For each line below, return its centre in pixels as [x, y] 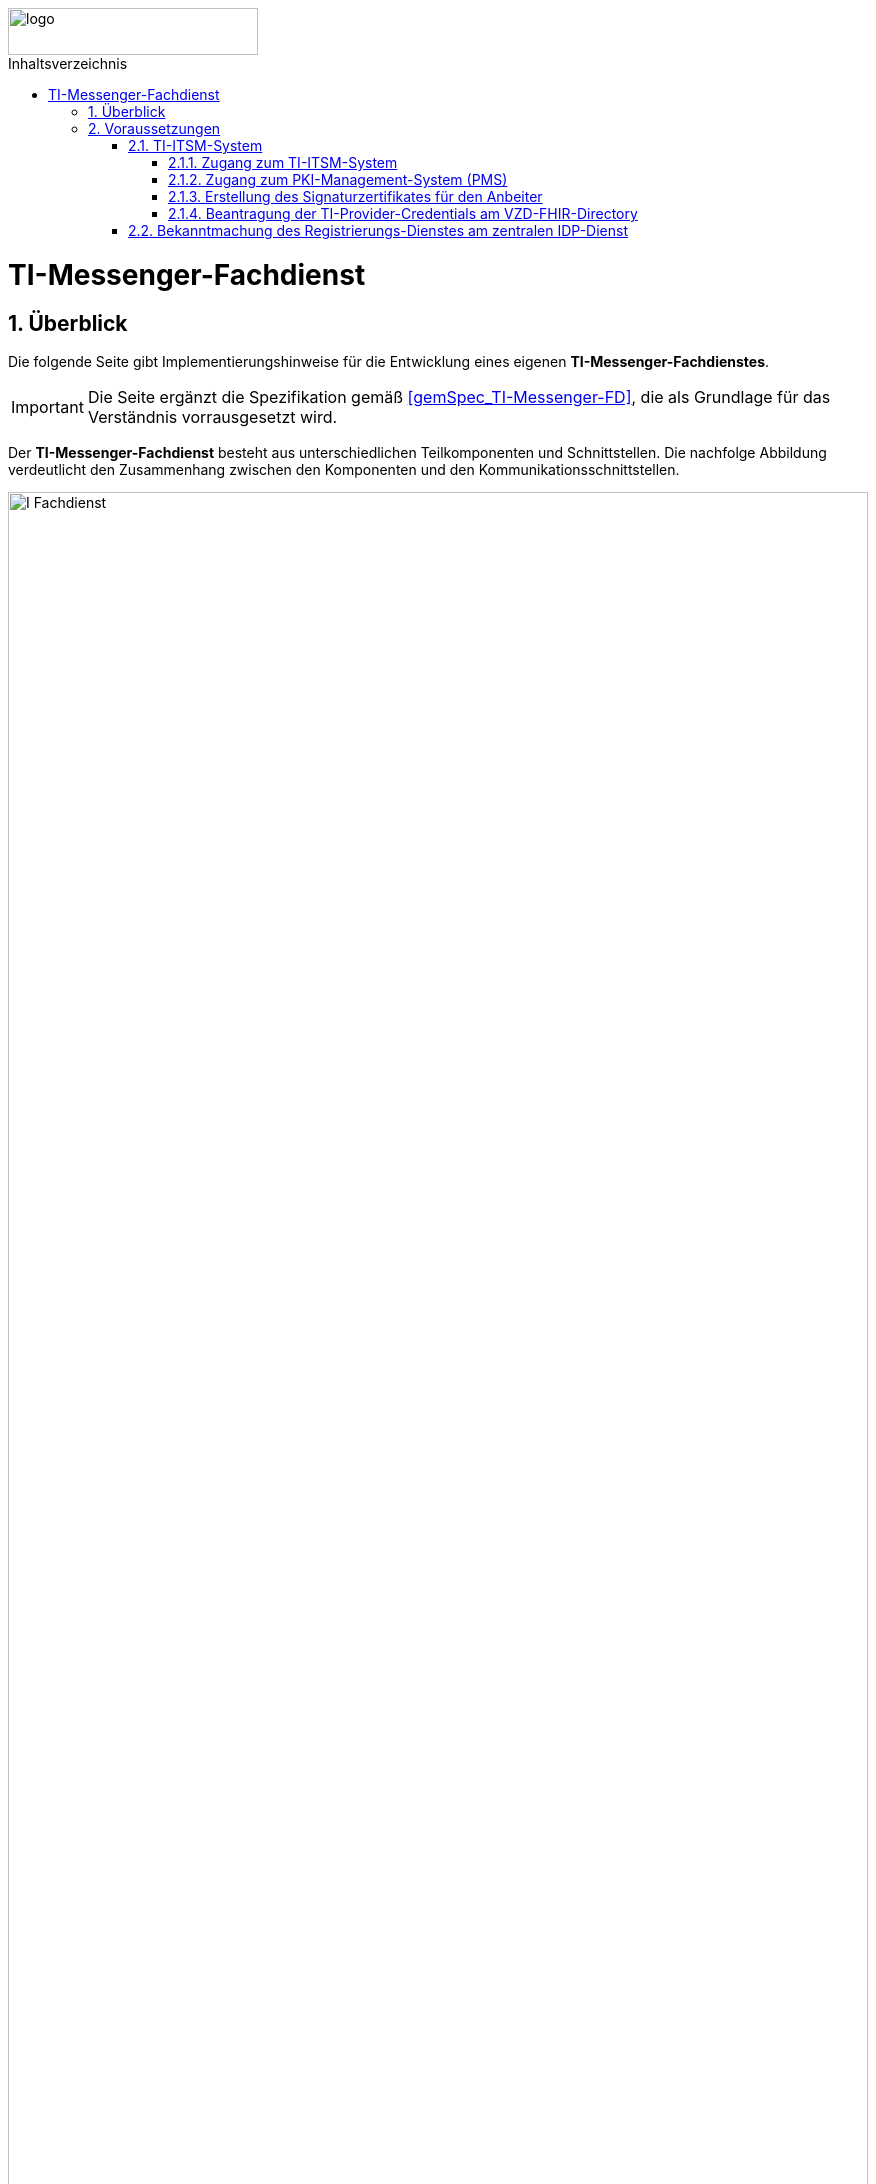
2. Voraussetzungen [154, 128]
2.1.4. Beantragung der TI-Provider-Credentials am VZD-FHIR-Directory [403, 213]
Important [47, 406]
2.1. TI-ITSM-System [195, 145]
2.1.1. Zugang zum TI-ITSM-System [283, 162]
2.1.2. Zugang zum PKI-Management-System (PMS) [338, 179]
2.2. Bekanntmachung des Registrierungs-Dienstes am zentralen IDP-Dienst [378, 230]
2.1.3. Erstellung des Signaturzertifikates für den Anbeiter [355, 196]
